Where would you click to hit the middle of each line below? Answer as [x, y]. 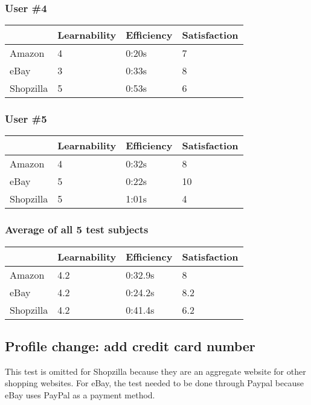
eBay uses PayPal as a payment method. [80, 395]
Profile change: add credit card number [130, 346]
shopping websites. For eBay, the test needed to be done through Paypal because [154, 383]
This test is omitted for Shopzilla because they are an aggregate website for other [155, 371]
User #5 [26, 119]
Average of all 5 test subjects [77, 229]
